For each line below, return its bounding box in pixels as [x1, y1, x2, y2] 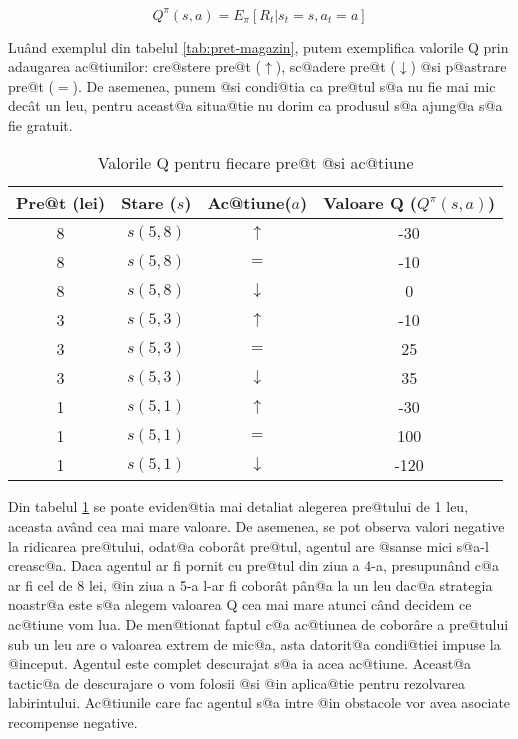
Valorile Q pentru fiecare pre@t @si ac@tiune [97, 151, 414, 175]
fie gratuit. [8, 114, 73, 135]
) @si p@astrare [410, 56, 507, 77]
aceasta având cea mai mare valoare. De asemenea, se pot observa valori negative [8, 516, 505, 537]
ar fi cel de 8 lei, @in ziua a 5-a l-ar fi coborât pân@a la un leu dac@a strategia [8, 574, 493, 595]
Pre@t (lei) [16, 191, 106, 215]
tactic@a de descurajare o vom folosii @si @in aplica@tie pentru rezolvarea [8, 672, 465, 693]
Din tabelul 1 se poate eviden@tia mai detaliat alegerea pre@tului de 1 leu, [8, 496, 469, 517]
